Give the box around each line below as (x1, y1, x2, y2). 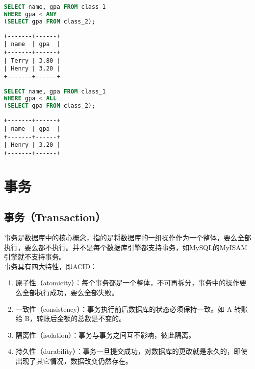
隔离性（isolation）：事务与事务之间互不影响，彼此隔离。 (15, 329, 196, 340)
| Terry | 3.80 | (4, 57, 60, 64)
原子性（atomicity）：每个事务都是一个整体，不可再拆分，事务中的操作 (15, 277, 240, 288)
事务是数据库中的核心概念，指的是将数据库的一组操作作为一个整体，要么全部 (4, 232, 251, 243)
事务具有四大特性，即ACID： (4, 261, 97, 271)
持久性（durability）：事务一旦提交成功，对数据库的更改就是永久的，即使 (15, 346, 248, 356)
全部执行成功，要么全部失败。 (22, 287, 119, 298)
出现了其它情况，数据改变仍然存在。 (15, 355, 132, 366)
